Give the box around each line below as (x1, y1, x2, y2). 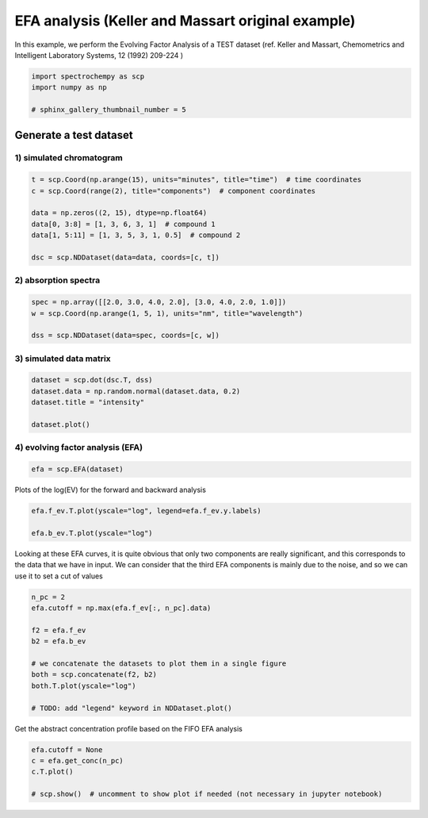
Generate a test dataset (14, 128, 134, 142)
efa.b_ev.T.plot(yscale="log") (31, 528, 154, 537)
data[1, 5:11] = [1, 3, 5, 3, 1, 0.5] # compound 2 (31, 231, 241, 240)
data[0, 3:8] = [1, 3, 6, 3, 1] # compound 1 (31, 219, 216, 229)
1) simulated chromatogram (14, 152, 123, 163)
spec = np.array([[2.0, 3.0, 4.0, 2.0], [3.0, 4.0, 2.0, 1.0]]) (31, 298, 287, 307)
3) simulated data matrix (14, 353, 111, 364)
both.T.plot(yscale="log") (31, 681, 136, 690)
